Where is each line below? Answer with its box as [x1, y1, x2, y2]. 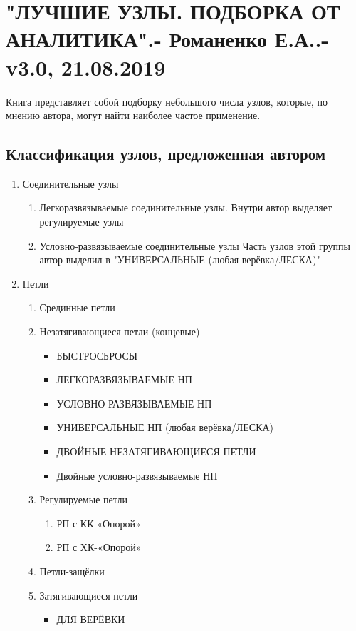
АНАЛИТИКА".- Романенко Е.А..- [6, 24, 330, 54]
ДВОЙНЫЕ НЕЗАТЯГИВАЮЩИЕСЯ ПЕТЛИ [56, 444, 256, 459]
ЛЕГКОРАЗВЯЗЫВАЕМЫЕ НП [56, 372, 192, 387]
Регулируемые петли [39, 492, 127, 507]
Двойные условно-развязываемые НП [56, 468, 218, 483]
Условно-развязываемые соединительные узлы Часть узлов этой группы [39, 238, 350, 253]
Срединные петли [39, 300, 115, 315]
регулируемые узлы [39, 214, 124, 229]
